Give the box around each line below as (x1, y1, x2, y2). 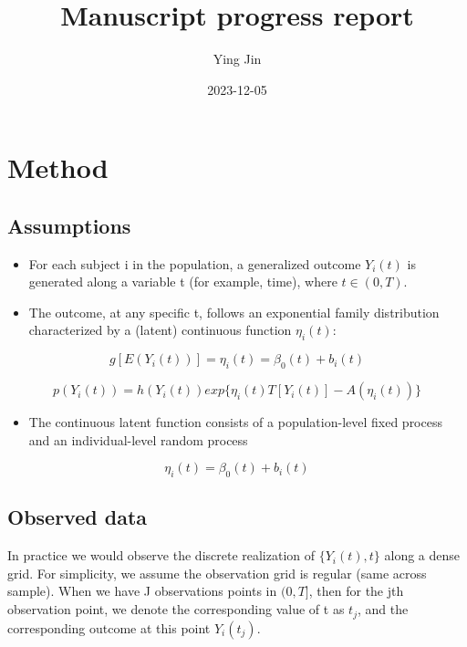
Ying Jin (213, 49, 262, 68)
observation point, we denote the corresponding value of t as (7, 600, 345, 619)
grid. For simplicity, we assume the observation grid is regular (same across (7, 563, 427, 582)
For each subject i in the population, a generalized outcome (28, 254, 361, 273)
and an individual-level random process (28, 430, 248, 449)
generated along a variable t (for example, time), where (28, 272, 337, 291)
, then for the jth (308, 581, 404, 600)
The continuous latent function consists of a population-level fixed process (28, 412, 442, 432)
